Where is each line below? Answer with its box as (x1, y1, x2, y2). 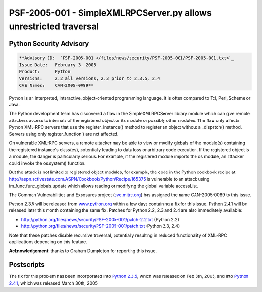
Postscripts (9, 260, 45, 269)
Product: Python (19, 69, 71, 74)
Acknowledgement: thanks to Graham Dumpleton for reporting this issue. (9, 248, 157, 254)
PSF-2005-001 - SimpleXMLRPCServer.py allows (9, 7, 212, 18)
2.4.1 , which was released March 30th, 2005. (9, 280, 99, 286)
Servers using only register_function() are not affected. (9, 131, 119, 137)
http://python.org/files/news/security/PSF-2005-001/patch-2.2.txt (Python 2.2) (21, 216, 180, 222)
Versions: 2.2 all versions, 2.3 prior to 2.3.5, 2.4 (19, 76, 160, 81)
